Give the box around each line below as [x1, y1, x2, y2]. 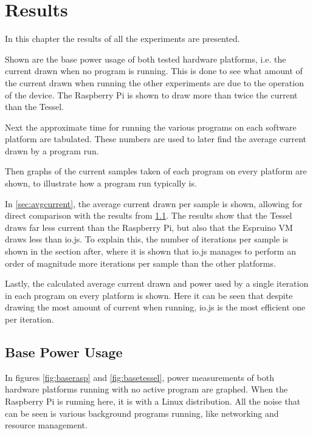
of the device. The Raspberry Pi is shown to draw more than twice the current [5, 88, 298, 101]
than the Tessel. [5, 100, 64, 113]
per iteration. [5, 313, 54, 325]
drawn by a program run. [5, 144, 99, 157]
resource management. [5, 419, 88, 431]
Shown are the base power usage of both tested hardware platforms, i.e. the [5, 52, 286, 65]
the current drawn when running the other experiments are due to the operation [5, 76, 304, 89]
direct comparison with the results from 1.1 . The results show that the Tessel [5, 209, 292, 222]
